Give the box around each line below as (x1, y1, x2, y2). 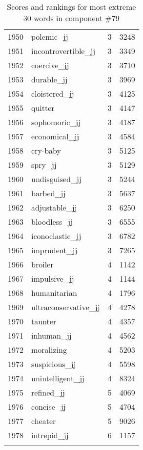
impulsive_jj (31, 273, 74, 284)
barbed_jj (31, 187, 66, 199)
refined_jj (31, 387, 65, 398)
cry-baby (31, 145, 61, 156)
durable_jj (31, 74, 68, 85)
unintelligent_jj (31, 372, 84, 384)
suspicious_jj (31, 358, 76, 370)
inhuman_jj (31, 330, 72, 341)
